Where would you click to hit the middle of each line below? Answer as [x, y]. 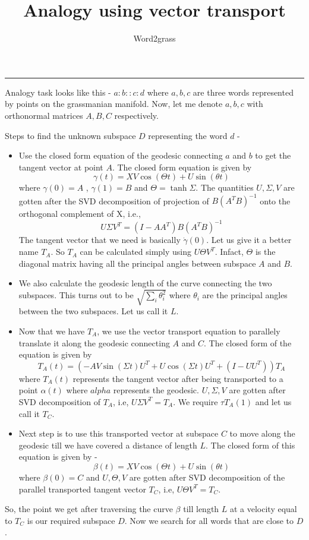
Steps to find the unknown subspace [70, 135]
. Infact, [229, 252]
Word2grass [154, 38]
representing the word [188, 135]
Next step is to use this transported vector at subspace [119, 433]
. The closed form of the [248, 342]
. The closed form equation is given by [182, 167]
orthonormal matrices [44, 115]
